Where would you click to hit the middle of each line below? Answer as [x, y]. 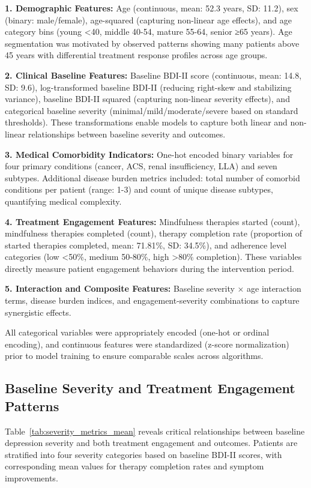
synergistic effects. [38, 312]
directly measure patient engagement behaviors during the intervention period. [149, 268]
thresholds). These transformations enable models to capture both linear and [146, 122]
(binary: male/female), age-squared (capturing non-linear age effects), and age [148, 20]
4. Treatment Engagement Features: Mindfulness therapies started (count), [152, 221]
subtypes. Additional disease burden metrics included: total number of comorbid [152, 177]
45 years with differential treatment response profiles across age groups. [136, 55]
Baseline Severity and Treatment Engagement [150, 388]
